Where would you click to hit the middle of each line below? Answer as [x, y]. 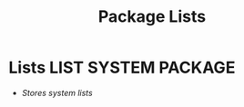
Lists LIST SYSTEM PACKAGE [122, 68]
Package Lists [152, 17]
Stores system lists [57, 92]
